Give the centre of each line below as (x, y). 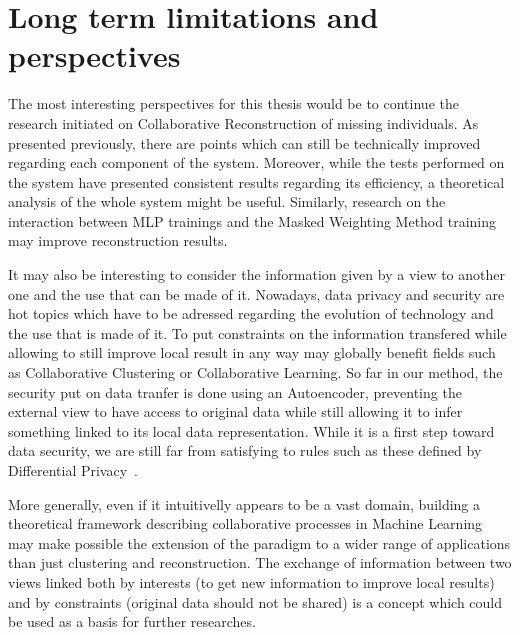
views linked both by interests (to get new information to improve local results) (251, 581)
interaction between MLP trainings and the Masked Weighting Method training (252, 220)
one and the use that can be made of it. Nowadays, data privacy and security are (256, 293)
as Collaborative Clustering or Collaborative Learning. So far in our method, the (255, 372)
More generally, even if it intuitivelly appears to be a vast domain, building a (244, 503)
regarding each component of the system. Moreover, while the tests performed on (256, 162)
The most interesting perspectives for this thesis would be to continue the (233, 103)
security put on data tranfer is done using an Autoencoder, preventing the (235, 391)
